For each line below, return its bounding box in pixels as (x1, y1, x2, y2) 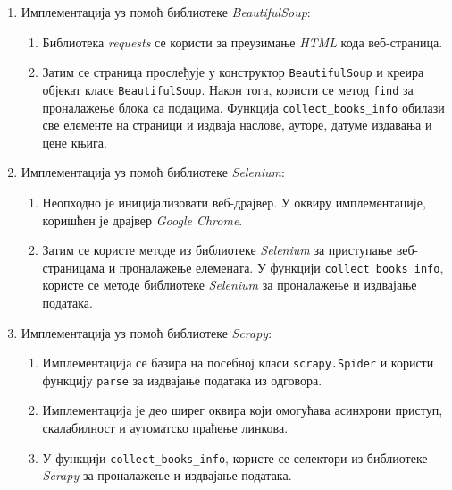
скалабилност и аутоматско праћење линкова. (42, 418, 289, 437)
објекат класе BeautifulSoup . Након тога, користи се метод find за (42, 80, 414, 98)
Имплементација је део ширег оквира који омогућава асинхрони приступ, (42, 401, 443, 419)
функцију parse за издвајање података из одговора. (42, 370, 322, 389)
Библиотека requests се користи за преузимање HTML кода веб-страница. (42, 32, 443, 51)
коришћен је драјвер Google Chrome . (42, 210, 243, 229)
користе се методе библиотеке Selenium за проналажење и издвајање (42, 275, 417, 294)
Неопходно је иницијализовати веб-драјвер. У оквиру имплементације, (42, 192, 426, 211)
